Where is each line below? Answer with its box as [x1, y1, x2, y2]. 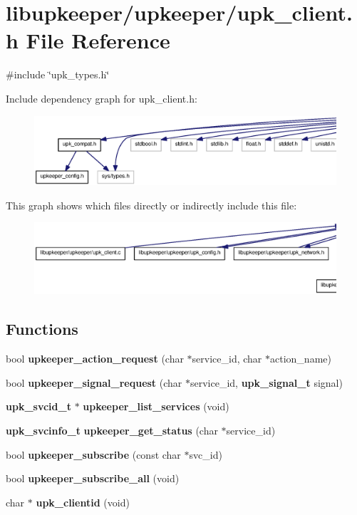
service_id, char [192, 351, 262, 366]
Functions [6, 318, 78, 340]
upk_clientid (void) [36, 494, 130, 509]
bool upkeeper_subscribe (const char [6, 447, 181, 462]
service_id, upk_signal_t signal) [190, 375, 343, 390]
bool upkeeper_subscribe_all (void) [6, 471, 180, 486]
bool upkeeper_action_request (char [6, 351, 184, 366]
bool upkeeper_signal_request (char [6, 375, 182, 390]
